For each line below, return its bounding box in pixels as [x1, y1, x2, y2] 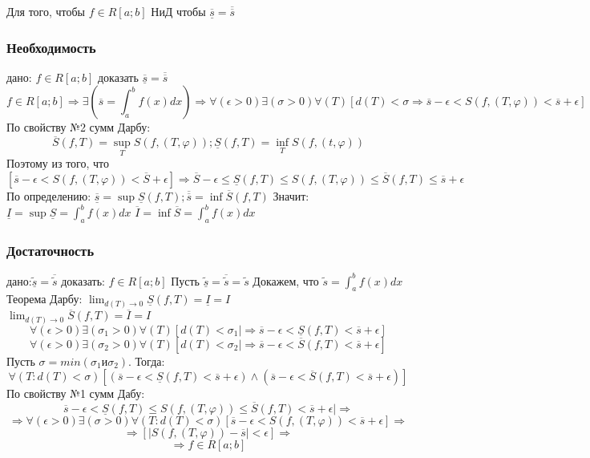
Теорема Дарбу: [6, 290, 83, 307]
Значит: [273, 188, 309, 205]
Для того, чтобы [6, 3, 86, 19]
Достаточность [6, 240, 95, 260]
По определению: [6, 188, 91, 205]
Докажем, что [253, 272, 319, 289]
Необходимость [6, 37, 96, 57]
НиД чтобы [151, 3, 206, 19]
